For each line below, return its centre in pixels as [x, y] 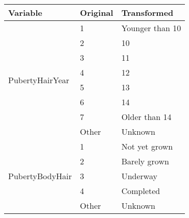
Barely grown [145, 161]
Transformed [147, 13]
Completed [141, 191]
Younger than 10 [151, 28]
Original [97, 13]
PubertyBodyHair [40, 176]
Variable [25, 13]
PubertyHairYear [39, 80]
